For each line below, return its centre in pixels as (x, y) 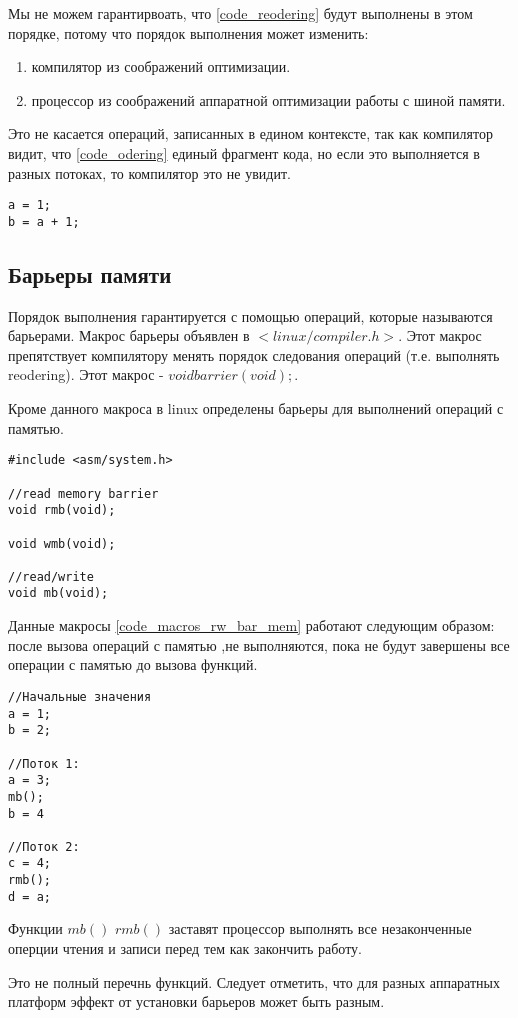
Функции (35, 928)
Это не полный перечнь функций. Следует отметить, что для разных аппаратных (254, 981)
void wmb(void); (62, 543)
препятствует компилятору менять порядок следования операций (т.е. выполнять (254, 354)
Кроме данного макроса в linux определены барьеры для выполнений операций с (256, 408)
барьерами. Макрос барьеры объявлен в (129, 335)
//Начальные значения (80, 696)
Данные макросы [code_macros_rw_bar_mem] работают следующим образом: (251, 625)
